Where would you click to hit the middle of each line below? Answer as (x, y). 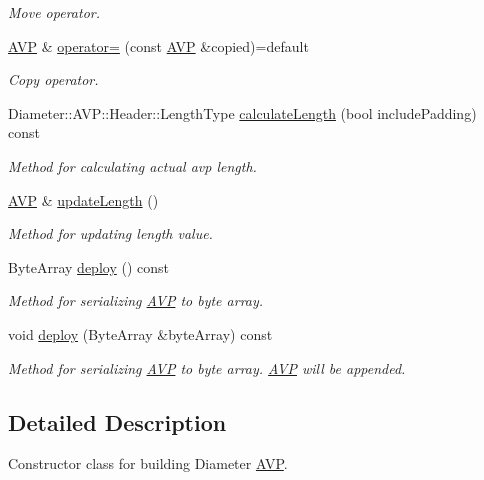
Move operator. (54, 12)
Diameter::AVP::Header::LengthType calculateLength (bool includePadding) (242, 112)
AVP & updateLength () (83, 199)
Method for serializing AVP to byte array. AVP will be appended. (207, 367)
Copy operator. (53, 79)
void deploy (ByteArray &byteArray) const (140, 333)
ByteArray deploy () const (88, 266)
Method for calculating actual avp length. (132, 165)
